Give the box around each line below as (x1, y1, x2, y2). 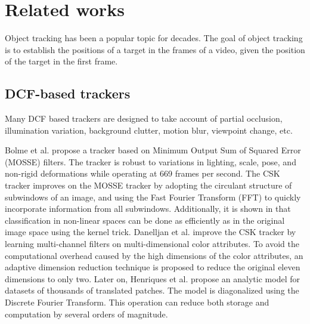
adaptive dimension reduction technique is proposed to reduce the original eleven (5, 261, 300, 273)
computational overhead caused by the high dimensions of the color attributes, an (5, 249, 303, 261)
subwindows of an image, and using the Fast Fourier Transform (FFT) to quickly (5, 190, 301, 203)
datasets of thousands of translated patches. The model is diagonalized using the (5, 284, 299, 297)
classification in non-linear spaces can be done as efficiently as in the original (5, 214, 285, 226)
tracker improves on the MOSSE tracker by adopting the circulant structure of (5, 179, 292, 192)
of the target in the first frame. (5, 55, 118, 67)
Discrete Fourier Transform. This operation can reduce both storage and (5, 296, 269, 308)
